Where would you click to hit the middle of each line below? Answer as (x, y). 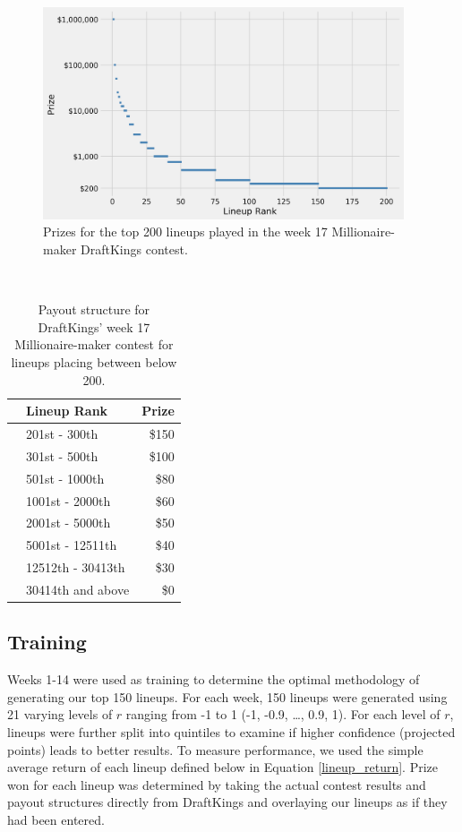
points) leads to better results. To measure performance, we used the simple (215, 749)
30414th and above (78, 589)
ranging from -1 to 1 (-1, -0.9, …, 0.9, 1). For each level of (283, 714)
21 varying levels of (60, 714)
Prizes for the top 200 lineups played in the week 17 (185, 232)
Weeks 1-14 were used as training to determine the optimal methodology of (214, 679)
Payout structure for (94, 309)
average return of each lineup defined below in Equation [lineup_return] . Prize (222, 767)
